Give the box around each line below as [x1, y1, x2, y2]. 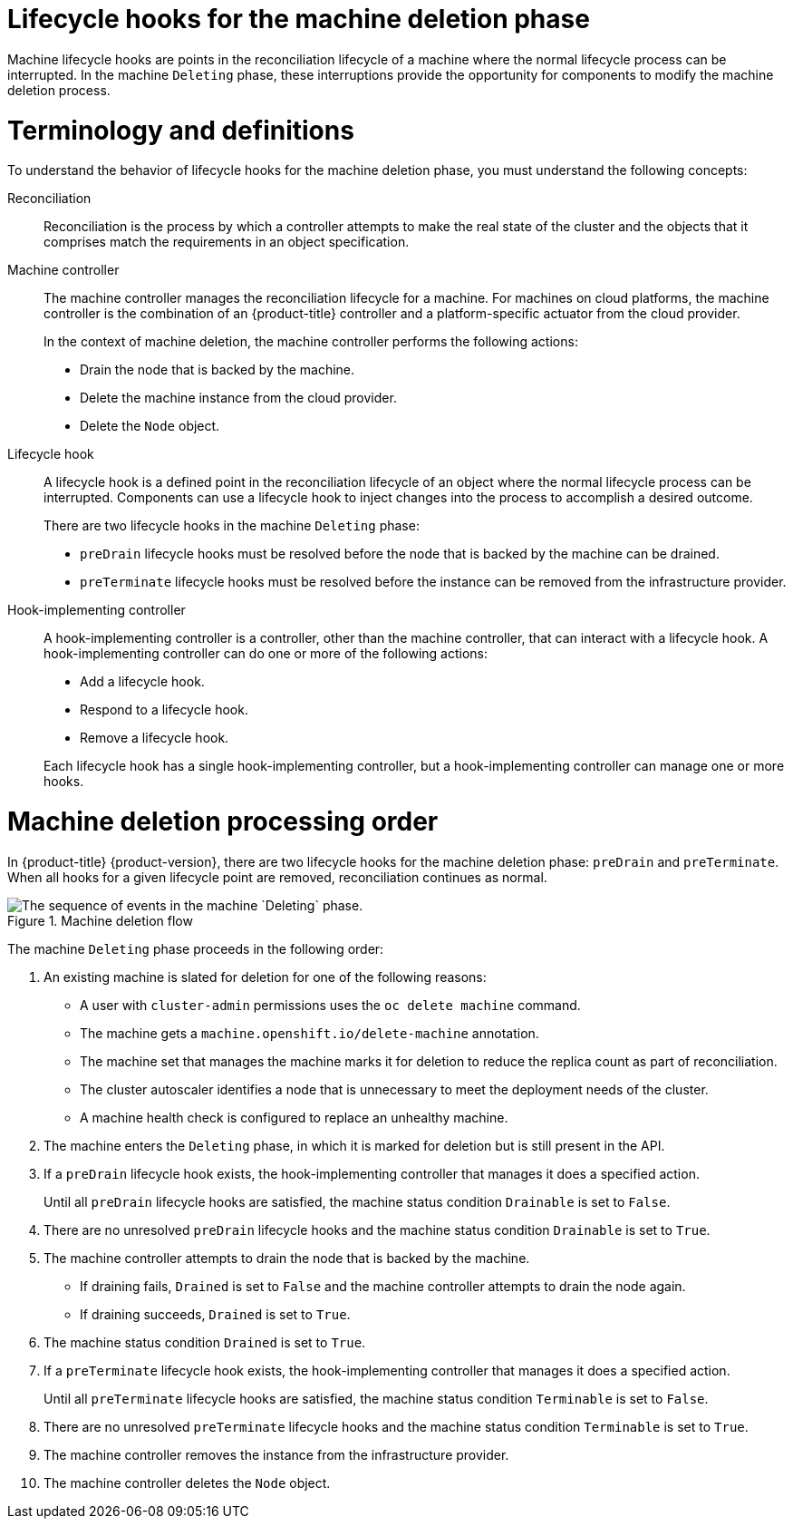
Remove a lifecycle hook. [80, 730, 229, 746]
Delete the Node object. [80, 418, 220, 434]
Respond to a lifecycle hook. [80, 702, 248, 718]
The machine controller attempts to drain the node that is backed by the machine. [44, 1249, 530, 1266]
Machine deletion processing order [7, 806, 439, 837]
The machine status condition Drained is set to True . [44, 1334, 366, 1350]
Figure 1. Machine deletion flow [7, 912, 193, 928]
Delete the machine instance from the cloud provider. [80, 390, 397, 406]
